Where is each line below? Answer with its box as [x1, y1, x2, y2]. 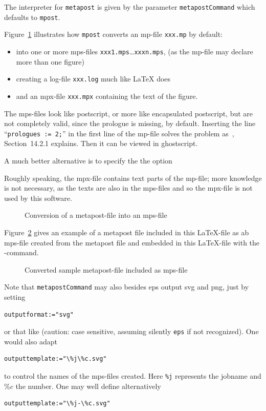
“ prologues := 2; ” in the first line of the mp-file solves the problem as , [4, 128, 234, 138]
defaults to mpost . [4, 11, 60, 22]
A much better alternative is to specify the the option [4, 155, 172, 166]
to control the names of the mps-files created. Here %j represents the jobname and [4, 371, 261, 381]
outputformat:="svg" [4, 311, 74, 318]
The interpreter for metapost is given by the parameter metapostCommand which [4, 2, 255, 12]
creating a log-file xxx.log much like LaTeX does [16, 73, 171, 84]
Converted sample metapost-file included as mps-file [25, 264, 188, 275]
